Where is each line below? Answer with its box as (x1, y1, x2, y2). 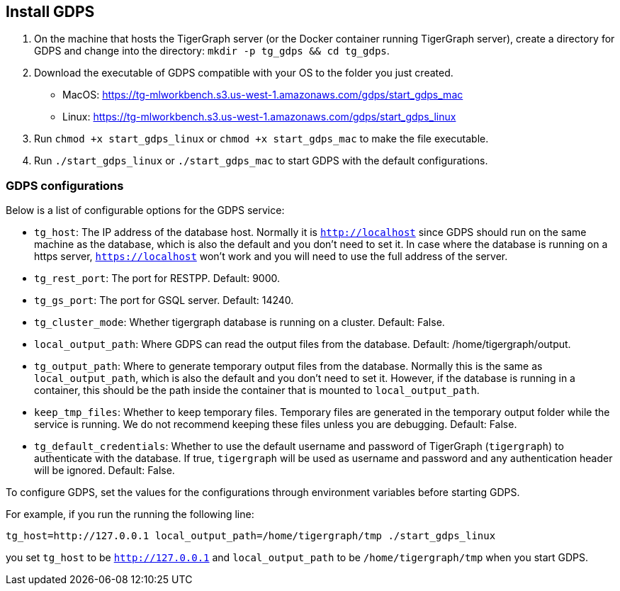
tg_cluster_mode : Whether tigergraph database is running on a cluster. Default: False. (34, 316, 445, 329)
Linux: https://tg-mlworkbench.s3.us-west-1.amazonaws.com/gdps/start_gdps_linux (62, 111, 456, 123)
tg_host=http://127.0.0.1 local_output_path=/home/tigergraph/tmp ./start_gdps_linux (6, 530, 496, 542)
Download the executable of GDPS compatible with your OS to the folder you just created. (34, 67, 453, 79)
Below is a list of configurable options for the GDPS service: (6, 204, 285, 217)
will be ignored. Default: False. (34, 464, 175, 477)
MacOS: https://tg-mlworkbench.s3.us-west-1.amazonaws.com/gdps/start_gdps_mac (62, 89, 463, 101)
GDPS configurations (6, 178, 124, 193)
